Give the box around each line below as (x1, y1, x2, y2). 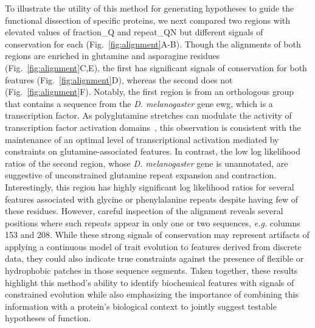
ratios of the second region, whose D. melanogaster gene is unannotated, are (5, 156, 288, 169)
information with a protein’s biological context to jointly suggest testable (5, 299, 277, 312)
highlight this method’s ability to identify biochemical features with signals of (5, 276, 294, 288)
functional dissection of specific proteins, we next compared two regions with (5, 13, 291, 26)
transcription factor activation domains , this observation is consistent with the (5, 120, 301, 133)
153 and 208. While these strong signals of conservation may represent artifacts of (5, 228, 310, 241)
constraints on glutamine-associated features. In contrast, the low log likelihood (5, 145, 300, 158)
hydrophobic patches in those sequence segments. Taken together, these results (5, 264, 298, 277)
